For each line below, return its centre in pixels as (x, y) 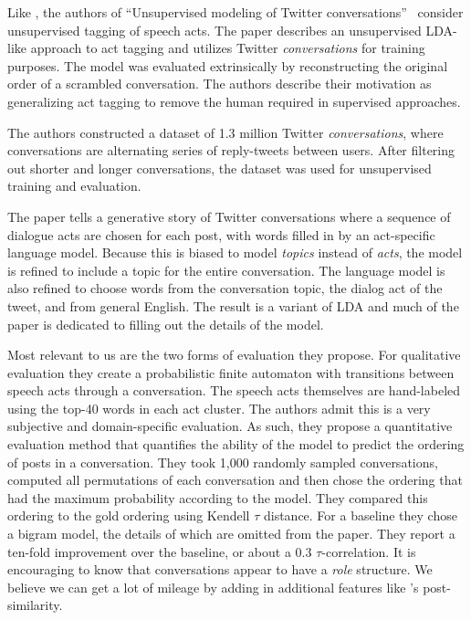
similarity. (35, 605)
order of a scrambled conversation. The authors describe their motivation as (220, 84)
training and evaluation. (74, 186)
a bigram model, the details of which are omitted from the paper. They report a (231, 534)
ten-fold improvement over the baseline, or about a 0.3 (160, 551)
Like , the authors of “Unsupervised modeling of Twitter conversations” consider (235, 12)
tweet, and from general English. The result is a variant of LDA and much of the (233, 305)
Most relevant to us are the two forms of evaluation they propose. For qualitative (234, 355)
